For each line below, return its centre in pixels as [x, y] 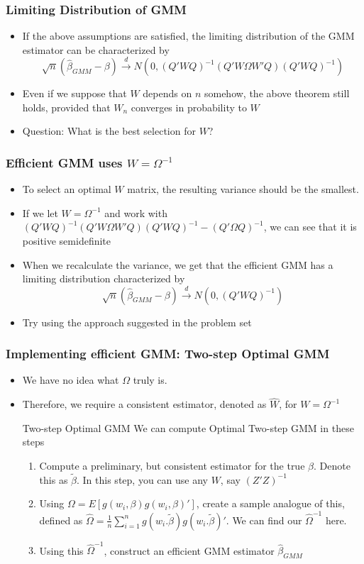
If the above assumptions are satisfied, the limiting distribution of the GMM [188, 36]
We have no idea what [71, 380]
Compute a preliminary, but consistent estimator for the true [172, 465]
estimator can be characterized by [96, 49]
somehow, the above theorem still [277, 93]
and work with [136, 212]
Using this [61, 550]
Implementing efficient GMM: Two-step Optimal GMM [168, 354]
